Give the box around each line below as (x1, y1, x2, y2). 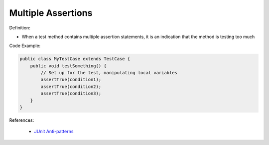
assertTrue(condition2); (40, 84, 102, 89)
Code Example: (9, 43, 41, 49)
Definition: (9, 25, 31, 31)
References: (9, 117, 34, 123)
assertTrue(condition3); (40, 91, 102, 97)
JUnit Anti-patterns (34, 129, 74, 135)
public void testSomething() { (30, 63, 107, 69)
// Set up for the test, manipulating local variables (40, 70, 178, 76)
